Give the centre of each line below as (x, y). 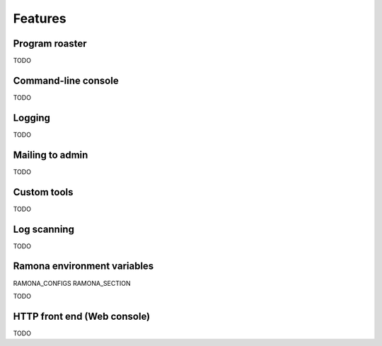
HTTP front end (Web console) (82, 316)
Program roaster (50, 44)
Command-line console (66, 80)
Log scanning (44, 229)
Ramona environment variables (83, 266)
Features (40, 18)
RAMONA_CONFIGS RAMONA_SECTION (72, 283)
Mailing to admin (51, 155)
